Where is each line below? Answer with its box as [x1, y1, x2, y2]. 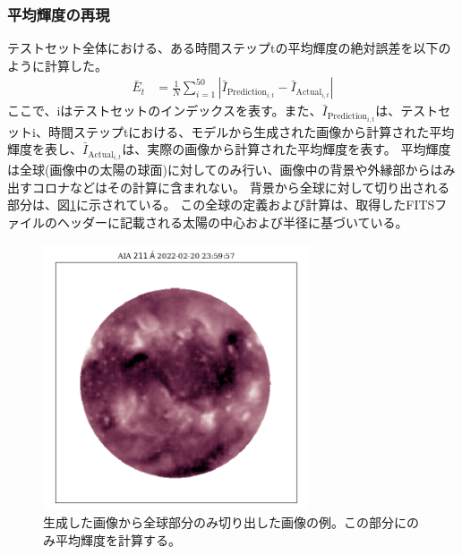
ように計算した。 [7, 55, 107, 74]
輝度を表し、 [7, 140, 82, 158]
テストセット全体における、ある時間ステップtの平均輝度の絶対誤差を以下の [7, 38, 451, 57]
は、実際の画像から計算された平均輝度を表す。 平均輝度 [122, 140, 451, 158]
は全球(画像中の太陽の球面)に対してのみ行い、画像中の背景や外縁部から [7, 160, 431, 179]
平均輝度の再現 [7, 3, 110, 25]
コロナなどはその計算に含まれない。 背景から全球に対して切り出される [31, 177, 450, 196]
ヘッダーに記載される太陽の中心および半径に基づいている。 [56, 213, 408, 231]
